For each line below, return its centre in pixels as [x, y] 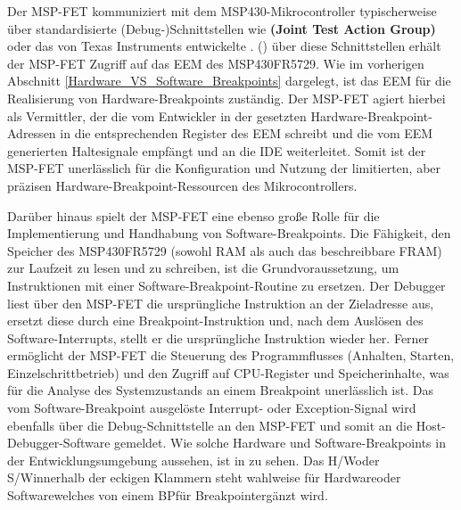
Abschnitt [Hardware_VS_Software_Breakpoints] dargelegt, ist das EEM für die [229, 81]
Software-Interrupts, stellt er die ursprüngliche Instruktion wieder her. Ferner [218, 337]
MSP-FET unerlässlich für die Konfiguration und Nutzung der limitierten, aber [224, 168]
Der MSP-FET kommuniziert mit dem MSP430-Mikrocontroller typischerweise [222, 11]
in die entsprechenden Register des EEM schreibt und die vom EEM [247, 133]
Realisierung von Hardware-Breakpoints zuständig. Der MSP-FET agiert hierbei [226, 98]
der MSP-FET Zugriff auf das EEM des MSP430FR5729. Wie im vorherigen [216, 63]
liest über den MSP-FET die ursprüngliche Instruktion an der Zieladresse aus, [221, 303]
